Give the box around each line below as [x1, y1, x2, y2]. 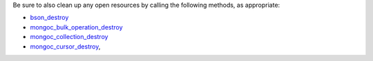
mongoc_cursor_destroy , [30, 42, 101, 51]
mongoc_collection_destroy [30, 33, 108, 41]
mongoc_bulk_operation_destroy [30, 23, 124, 31]
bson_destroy [30, 14, 69, 22]
